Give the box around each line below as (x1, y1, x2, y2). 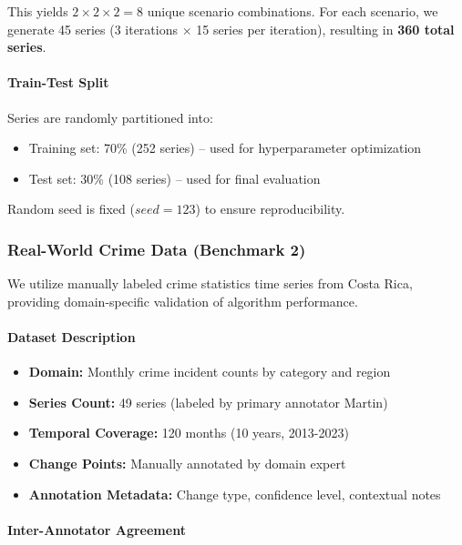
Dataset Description (7, 327, 136, 346)
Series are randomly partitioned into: (7, 107, 213, 126)
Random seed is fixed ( (7, 199, 135, 218)
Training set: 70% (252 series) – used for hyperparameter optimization (28, 138, 422, 157)
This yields (7, 2, 68, 20)
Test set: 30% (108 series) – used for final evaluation (28, 168, 321, 187)
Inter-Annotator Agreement (7, 520, 186, 539)
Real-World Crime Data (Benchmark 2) (7, 237, 306, 260)
